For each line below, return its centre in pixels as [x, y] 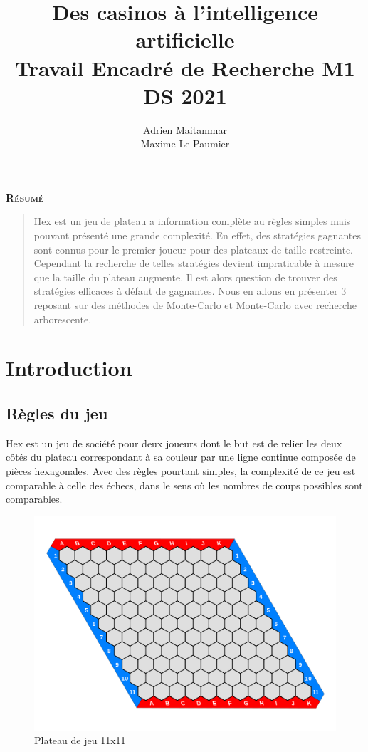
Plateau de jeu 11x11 [80, 740]
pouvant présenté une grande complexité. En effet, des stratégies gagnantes [197, 235]
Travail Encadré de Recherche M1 [185, 67]
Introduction [69, 368]
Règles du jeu [57, 413]
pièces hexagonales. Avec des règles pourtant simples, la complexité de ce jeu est [181, 470]
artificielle [185, 40]
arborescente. [63, 319]
